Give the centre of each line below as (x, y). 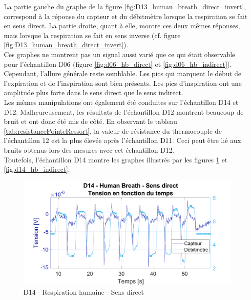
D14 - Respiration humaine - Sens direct (84, 291)
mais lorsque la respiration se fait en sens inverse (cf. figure (92, 35)
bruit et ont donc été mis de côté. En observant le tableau (91, 121)
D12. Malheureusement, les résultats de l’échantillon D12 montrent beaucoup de (124, 111)
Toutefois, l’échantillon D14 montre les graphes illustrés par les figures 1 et (116, 159)
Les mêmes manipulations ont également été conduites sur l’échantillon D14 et (121, 102)
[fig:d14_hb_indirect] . (37, 169)
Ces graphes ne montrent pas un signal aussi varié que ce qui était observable (120, 54)
